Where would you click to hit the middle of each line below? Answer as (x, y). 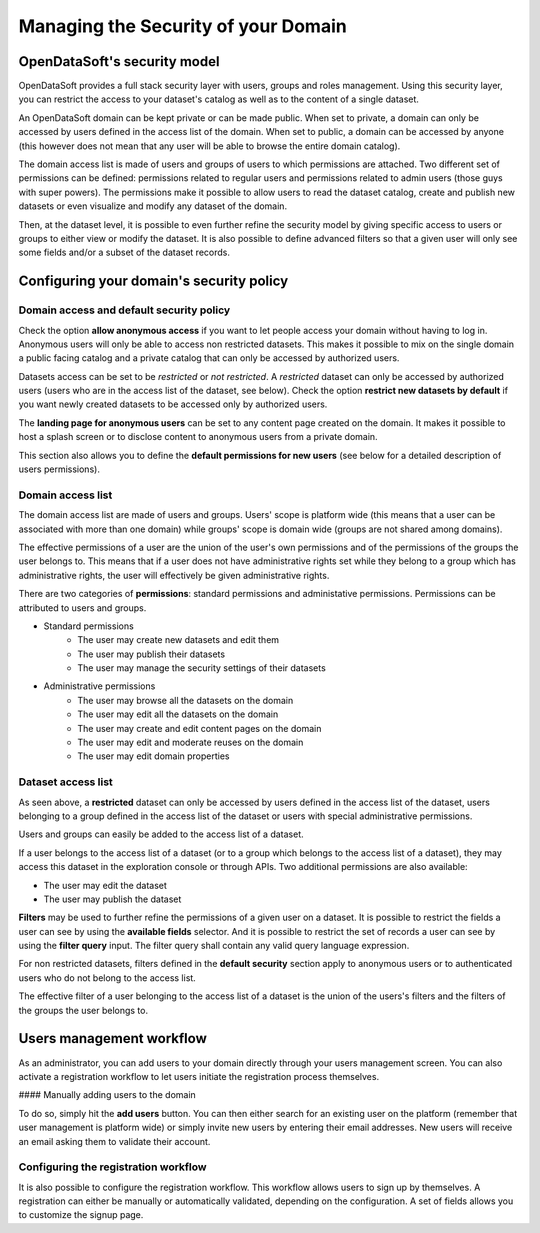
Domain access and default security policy (124, 310)
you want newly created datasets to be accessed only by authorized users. (173, 404)
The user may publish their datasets (151, 654)
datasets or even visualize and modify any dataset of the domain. (153, 206)
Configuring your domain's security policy (153, 281)
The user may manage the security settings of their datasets (202, 668)
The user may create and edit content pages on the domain (199, 728)
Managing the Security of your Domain (182, 26)
